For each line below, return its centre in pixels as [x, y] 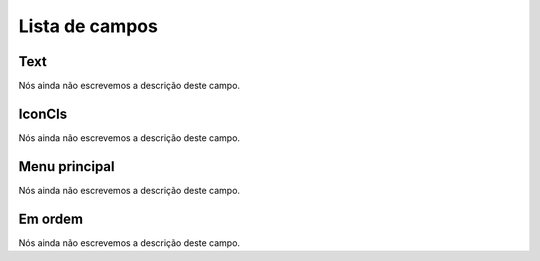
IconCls [43, 113]
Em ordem [51, 218]
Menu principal [66, 166]
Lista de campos [88, 26]
